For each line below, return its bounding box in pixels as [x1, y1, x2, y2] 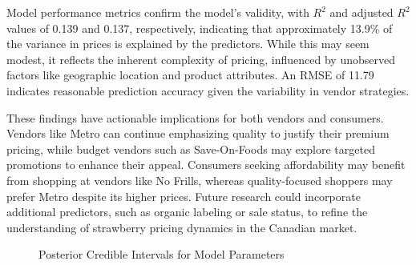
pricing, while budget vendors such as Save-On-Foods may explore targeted [6, 140, 375, 157]
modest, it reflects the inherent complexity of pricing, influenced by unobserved [6, 50, 395, 67]
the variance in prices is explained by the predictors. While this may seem [6, 35, 370, 52]
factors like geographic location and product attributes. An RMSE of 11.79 [6, 66, 374, 83]
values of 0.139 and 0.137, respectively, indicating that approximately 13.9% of [6, 19, 393, 36]
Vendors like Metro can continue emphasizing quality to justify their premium [6, 125, 390, 142]
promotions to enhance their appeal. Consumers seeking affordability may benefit [6, 156, 406, 173]
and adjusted [329, 4, 394, 20]
